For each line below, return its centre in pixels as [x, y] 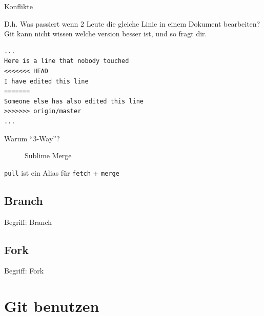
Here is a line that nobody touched [67, 61]
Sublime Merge [48, 155]
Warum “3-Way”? [32, 138]
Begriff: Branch [28, 222]
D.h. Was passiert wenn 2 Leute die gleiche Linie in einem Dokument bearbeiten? [132, 23]
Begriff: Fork [24, 271]
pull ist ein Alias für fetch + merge [62, 172]
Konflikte [19, 6]
